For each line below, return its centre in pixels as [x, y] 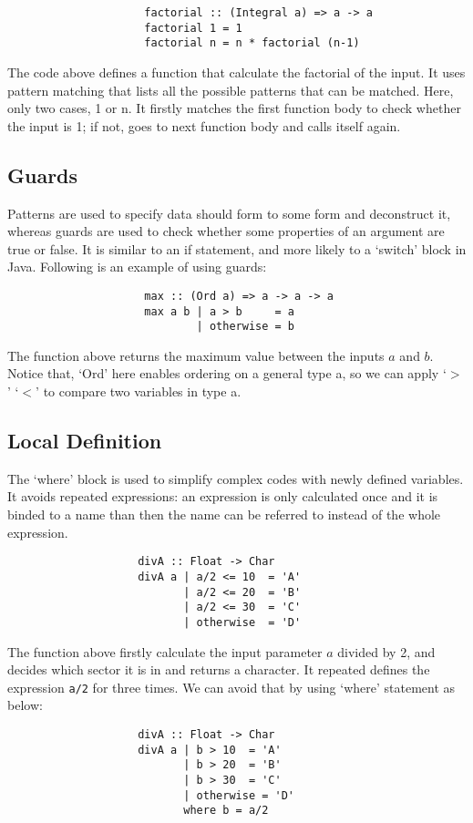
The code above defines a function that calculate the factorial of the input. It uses [236, 72]
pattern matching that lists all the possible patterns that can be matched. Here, [231, 90]
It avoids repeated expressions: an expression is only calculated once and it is [223, 496]
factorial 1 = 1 [193, 28]
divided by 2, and [386, 651]
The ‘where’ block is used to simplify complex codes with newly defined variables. [236, 478]
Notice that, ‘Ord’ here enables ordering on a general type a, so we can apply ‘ [227, 373]
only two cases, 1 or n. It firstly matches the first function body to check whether [234, 108]
